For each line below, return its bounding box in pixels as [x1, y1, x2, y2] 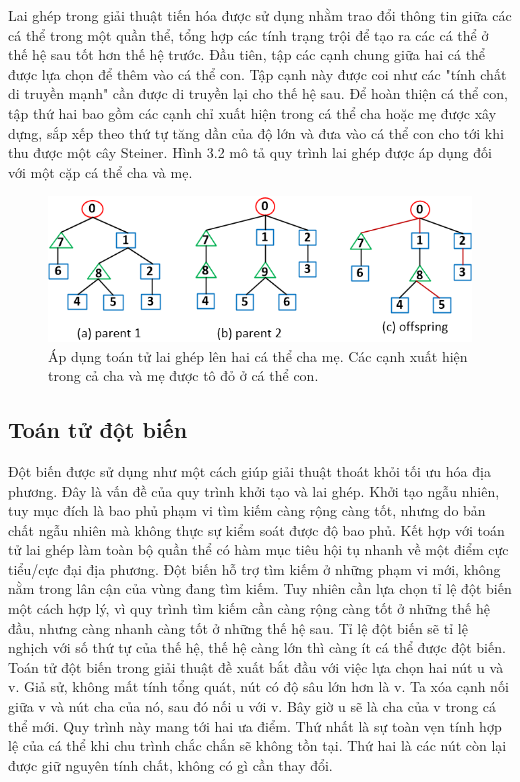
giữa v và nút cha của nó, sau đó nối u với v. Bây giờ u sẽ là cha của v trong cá [8, 696, 497, 717]
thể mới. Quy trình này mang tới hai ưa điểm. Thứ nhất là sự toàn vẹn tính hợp [8, 715, 502, 736]
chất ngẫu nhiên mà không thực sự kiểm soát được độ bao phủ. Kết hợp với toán [8, 519, 505, 540]
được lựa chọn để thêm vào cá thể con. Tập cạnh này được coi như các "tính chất [8, 63, 507, 84]
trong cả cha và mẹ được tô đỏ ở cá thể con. [48, 365, 319, 386]
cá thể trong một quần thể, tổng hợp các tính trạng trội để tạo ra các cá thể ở [8, 24, 489, 45]
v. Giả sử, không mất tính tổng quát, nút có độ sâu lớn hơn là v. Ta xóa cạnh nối [8, 676, 509, 697]
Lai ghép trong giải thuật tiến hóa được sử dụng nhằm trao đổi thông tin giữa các [8, 5, 512, 25]
